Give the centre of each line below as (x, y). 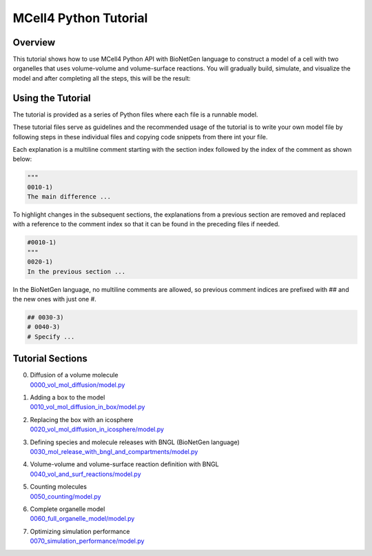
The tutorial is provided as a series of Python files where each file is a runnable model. (135, 115)
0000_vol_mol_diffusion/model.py (77, 385)
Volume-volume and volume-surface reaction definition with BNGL (125, 464)
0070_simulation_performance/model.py (87, 541)
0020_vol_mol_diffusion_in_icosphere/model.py (97, 429)
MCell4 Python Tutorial (80, 18)
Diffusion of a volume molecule (74, 375)
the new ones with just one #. (54, 299)
